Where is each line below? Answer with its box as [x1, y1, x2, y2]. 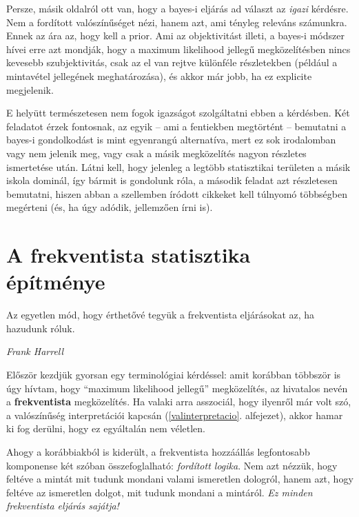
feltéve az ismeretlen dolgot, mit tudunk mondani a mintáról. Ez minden [6, 485, 313, 499]
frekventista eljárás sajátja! [6, 498, 119, 513]
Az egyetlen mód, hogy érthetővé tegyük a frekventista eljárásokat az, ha [6, 307, 315, 322]
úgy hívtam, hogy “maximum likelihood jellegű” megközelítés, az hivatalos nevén [6, 381, 348, 395]
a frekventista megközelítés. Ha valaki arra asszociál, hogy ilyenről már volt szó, [6, 394, 351, 409]
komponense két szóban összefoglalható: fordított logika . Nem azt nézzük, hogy [6, 458, 338, 472]
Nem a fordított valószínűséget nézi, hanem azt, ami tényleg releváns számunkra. [6, 14, 347, 29]
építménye [6, 267, 105, 296]
